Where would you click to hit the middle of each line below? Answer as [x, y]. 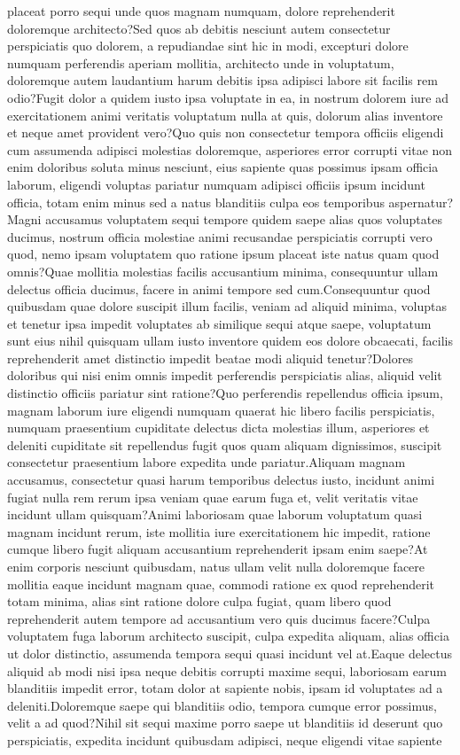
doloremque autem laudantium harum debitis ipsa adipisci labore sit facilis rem [222, 80]
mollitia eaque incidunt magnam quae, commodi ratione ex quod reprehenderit [221, 584]
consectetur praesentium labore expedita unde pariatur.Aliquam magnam [207, 462]
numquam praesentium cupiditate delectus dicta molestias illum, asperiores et [218, 428]
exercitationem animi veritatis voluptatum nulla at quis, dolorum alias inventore [225, 115]
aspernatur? [421, 202]
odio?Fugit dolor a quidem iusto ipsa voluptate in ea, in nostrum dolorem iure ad [228, 97]
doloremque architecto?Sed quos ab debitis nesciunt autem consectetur [199, 28]
